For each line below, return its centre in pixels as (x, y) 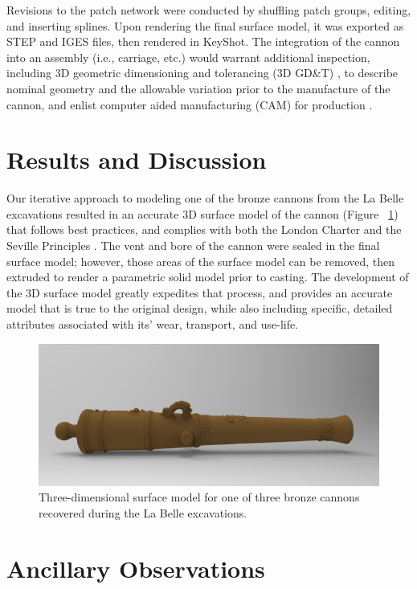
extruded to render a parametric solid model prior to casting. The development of (208, 277)
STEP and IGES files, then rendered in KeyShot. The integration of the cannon (203, 41)
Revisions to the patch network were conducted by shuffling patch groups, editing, (209, 10)
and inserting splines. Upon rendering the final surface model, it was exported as (205, 25)
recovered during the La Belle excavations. (143, 513)
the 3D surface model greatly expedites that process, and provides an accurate (200, 292)
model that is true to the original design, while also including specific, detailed (200, 308)
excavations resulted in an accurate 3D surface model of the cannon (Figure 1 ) (202, 213)
